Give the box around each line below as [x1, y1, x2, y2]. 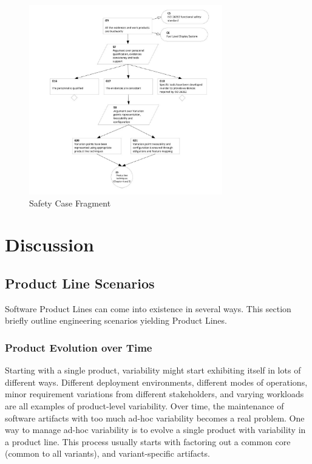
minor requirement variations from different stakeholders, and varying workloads [5, 387, 304, 400]
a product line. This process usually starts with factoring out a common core [5, 435, 291, 448]
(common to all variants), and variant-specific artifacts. [5, 447, 210, 460]
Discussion [5, 232, 94, 257]
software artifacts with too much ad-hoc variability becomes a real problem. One [5, 411, 305, 424]
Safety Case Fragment [29, 196, 111, 209]
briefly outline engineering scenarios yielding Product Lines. [5, 314, 227, 327]
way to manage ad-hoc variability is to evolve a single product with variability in [5, 423, 306, 436]
